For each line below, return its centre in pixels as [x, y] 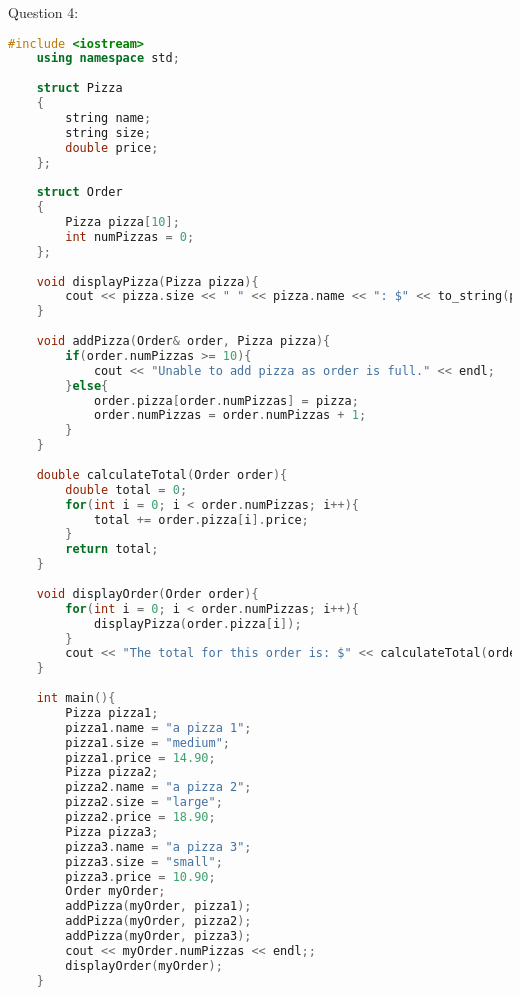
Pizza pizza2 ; [112, 772]
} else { [87, 385]
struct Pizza [79, 88]
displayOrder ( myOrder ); [144, 965]
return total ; [112, 549]
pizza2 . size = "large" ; [144, 802]
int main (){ [76, 698]
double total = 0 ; [126, 489]
